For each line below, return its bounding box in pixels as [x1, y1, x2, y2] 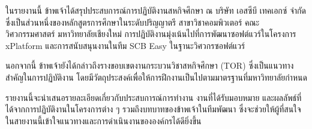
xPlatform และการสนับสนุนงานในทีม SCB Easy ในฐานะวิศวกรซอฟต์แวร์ [5, 39, 245, 51]
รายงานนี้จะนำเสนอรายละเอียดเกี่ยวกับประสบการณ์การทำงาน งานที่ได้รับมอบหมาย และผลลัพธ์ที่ [5, 91, 302, 103]
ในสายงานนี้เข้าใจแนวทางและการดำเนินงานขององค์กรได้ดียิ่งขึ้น [5, 114, 202, 127]
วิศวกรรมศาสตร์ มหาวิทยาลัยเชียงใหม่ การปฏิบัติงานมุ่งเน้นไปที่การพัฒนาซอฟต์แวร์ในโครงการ [5, 27, 296, 40]
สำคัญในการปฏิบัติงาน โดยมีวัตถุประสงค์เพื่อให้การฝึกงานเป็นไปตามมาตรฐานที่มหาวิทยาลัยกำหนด [5, 70, 307, 83]
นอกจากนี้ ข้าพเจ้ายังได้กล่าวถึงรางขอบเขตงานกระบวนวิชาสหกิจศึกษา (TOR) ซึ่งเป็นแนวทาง [5, 59, 294, 72]
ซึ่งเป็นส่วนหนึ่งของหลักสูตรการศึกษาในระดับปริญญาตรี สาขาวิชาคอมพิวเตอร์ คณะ [5, 16, 260, 28]
